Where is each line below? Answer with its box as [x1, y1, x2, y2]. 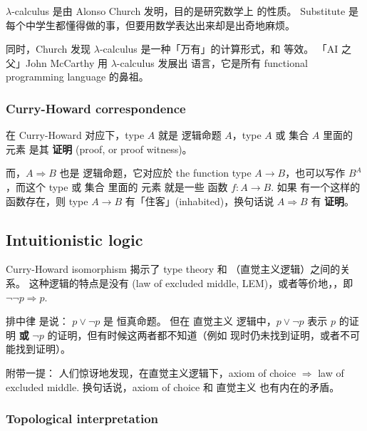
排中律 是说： [6, 313, 69, 328]
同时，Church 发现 [6, 41, 91, 56]
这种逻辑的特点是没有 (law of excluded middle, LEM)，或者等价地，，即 [29, 275, 353, 290]
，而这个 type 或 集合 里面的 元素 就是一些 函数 [6, 179, 228, 194]
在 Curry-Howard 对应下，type [6, 128, 145, 142]
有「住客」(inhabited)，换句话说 [125, 193, 274, 208]
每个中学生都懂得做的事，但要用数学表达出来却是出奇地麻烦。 [6, 17, 295, 32]
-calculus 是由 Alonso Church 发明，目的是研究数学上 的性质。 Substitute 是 [11, 4, 358, 18]
